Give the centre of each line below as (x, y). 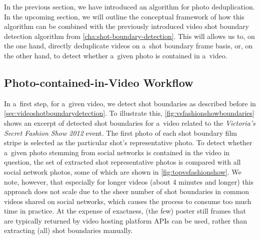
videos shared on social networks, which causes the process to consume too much (128, 201)
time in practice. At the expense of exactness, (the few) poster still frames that (125, 211)
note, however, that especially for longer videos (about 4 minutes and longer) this (129, 181)
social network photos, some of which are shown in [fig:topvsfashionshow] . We (123, 171)
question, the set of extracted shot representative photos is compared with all (122, 162)
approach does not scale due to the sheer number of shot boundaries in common (127, 191)
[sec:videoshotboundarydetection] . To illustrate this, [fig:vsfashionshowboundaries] (129, 113)
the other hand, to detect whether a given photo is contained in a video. (116, 55)
